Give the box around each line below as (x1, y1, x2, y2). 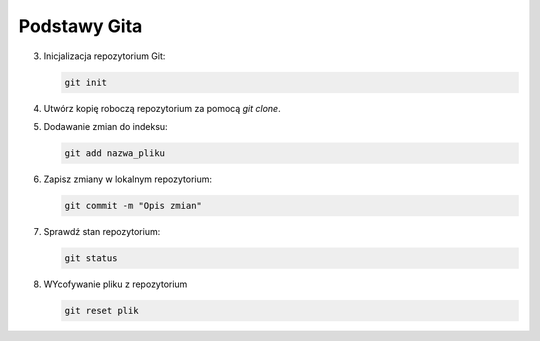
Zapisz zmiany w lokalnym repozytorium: (43, 173, 213, 185)
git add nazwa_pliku (64, 147, 165, 159)
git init (64, 76, 108, 88)
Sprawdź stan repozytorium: (43, 225, 161, 237)
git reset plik (64, 305, 139, 316)
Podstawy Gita (18, 15, 143, 37)
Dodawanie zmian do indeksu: (43, 120, 169, 132)
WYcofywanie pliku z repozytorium (43, 278, 188, 290)
